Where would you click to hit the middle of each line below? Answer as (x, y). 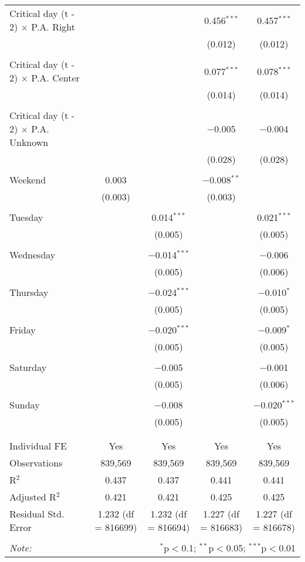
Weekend (28, 180)
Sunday (25, 405)
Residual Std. (37, 514)
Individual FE (38, 446)
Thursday (29, 292)
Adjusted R (33, 497)
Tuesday (26, 217)
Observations (36, 463)
